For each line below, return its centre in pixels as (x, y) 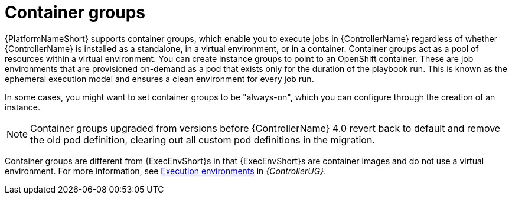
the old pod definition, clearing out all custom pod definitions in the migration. (203, 140)
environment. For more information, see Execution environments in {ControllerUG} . (166, 171)
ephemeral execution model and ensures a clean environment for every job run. (159, 79)
